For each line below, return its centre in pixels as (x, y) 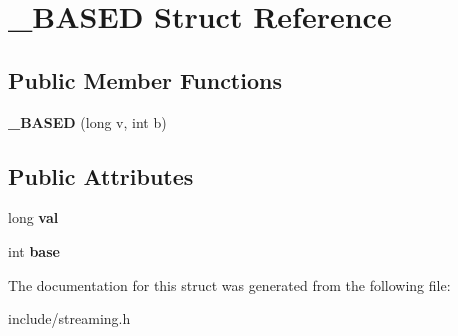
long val (33, 217)
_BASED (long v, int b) (87, 121)
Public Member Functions (145, 79)
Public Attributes (101, 175)
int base (34, 250)
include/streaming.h (69, 318)
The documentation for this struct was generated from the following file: (229, 284)
